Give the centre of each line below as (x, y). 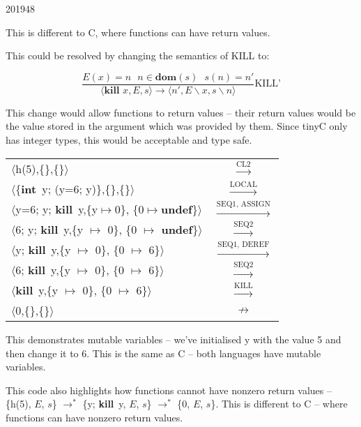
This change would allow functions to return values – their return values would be (181, 112)
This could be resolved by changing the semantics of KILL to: (138, 55)
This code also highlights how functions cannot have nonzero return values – (169, 390)
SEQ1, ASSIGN (243, 204)
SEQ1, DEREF (244, 244)
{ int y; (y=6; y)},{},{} (73, 188)
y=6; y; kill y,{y (57, 209)
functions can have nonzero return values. (94, 417)
